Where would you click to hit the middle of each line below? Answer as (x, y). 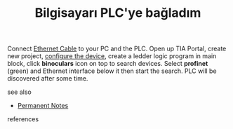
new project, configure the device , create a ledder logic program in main (112, 56)
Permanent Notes (43, 106)
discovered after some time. (48, 79)
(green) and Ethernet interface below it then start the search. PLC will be (112, 71)
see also (19, 92)
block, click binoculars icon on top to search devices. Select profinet (108, 64)
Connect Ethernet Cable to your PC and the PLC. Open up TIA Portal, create (117, 49)
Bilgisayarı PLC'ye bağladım (118, 13)
